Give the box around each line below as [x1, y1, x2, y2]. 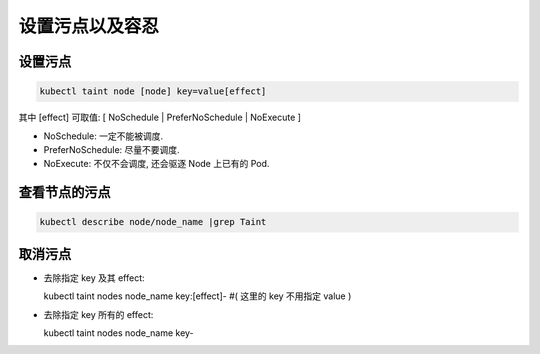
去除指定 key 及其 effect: [43, 271, 145, 284]
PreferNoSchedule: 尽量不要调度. [43, 143, 180, 155]
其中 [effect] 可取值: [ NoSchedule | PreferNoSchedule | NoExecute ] [18, 111, 302, 124]
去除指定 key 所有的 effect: [43, 308, 154, 320]
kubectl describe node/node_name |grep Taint [39, 216, 267, 228]
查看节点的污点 [18, 184, 111, 201]
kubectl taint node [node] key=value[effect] [39, 86, 267, 97]
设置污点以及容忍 [18, 15, 160, 37]
